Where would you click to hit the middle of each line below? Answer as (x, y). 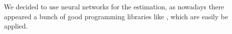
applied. (16, 26)
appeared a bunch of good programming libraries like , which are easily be (116, 16)
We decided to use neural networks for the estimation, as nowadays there (114, 6)
